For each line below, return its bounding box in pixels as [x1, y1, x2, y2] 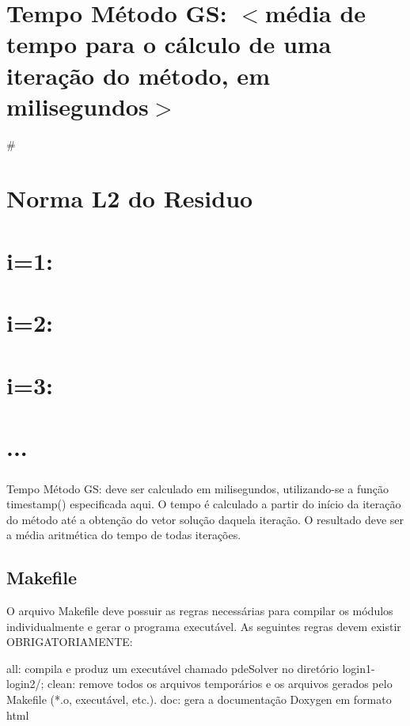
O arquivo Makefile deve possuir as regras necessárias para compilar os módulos [6, 602, 393, 619]
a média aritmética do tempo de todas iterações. [6, 526, 241, 543]
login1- [342, 659, 375, 676]
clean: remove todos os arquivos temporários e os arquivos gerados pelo [47, 675, 393, 692]
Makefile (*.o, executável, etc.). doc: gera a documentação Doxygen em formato [6, 691, 392, 708]
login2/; [6, 675, 44, 692]
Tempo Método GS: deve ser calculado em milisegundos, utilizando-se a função [6, 480, 389, 496]
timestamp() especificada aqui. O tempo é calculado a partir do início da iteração [6, 496, 401, 512]
